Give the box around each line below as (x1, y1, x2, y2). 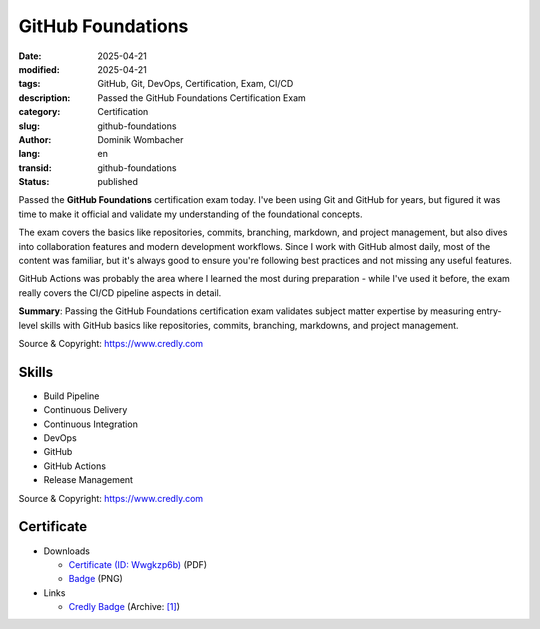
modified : (18, 63, 60, 75)
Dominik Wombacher (97, 133, 184, 145)
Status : (18, 176, 50, 188)
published (97, 176, 139, 188)
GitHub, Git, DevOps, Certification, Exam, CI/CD (97, 78, 294, 90)
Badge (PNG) (68, 573, 124, 585)
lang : (18, 148, 41, 160)
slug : (18, 120, 40, 132)
